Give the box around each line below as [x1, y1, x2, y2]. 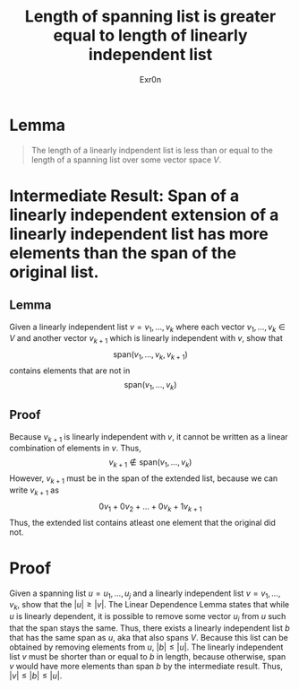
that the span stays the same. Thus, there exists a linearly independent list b [9, 623, 290, 633]
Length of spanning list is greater [24, 6, 277, 27]
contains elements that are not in [9, 365, 131, 376]
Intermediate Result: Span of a [9, 186, 240, 205]
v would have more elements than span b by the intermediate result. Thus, [9, 661, 284, 671]
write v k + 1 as [9, 485, 60, 497]
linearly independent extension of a [9, 205, 279, 225]
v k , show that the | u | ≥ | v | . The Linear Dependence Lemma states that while [9, 599, 289, 612]
